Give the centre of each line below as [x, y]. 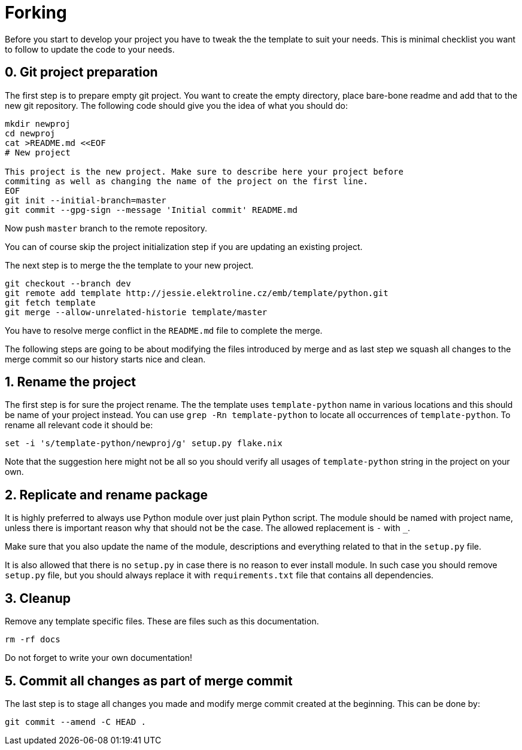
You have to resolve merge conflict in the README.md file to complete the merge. [164, 330]
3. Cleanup [38, 598]
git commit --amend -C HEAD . [76, 722]
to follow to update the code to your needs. [90, 49]
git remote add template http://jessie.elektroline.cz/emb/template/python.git [197, 293]
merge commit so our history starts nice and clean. [105, 359]
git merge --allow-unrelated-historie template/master [136, 312]
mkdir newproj [38, 124]
